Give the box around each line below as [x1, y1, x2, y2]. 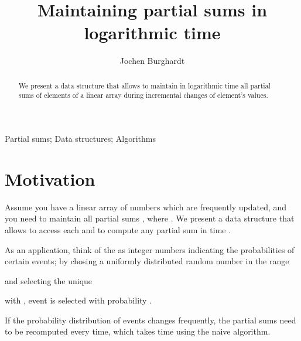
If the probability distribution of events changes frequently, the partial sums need [5, 313, 296, 326]
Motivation [5, 166, 95, 190]
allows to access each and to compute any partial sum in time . [5, 223, 231, 236]
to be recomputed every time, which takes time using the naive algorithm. [5, 325, 271, 337]
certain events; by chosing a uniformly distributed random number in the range [5, 255, 289, 267]
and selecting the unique [5, 274, 93, 287]
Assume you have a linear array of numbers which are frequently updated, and [5, 200, 287, 213]
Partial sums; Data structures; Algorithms [5, 132, 156, 145]
